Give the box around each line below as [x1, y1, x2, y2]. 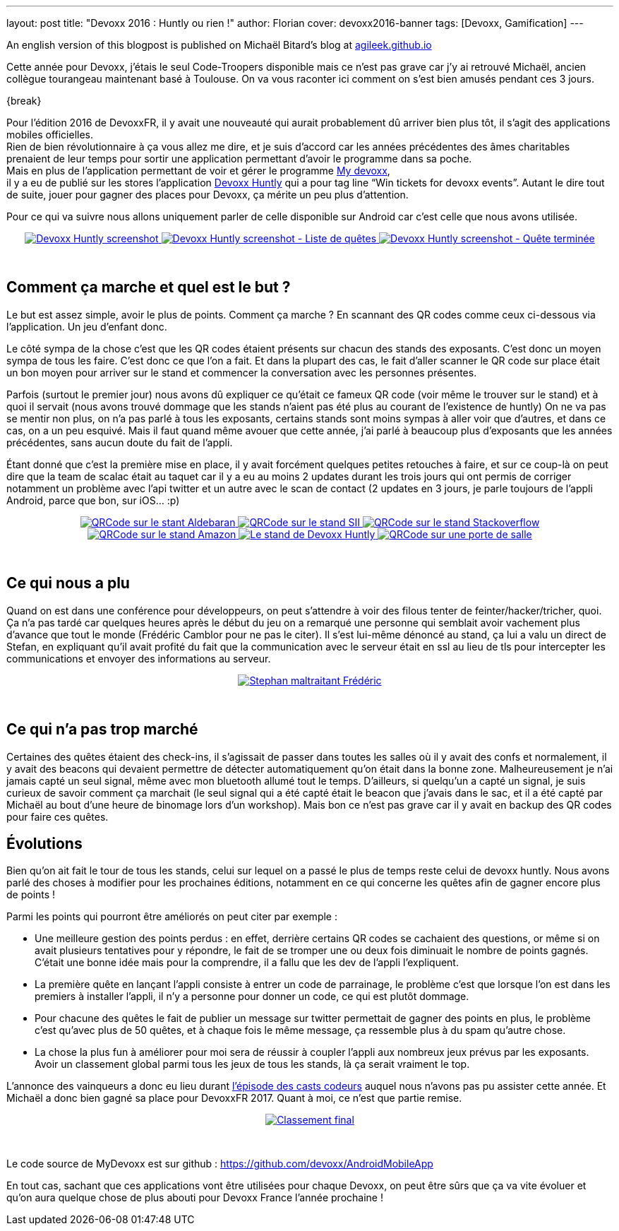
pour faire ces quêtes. [6, 810, 109, 823]
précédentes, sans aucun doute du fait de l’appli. [6, 436, 233, 448]
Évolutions [6, 834, 83, 852]
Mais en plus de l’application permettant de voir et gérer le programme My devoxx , [6, 165, 390, 177]
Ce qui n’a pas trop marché [6, 720, 198, 739]
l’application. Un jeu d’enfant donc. [6, 320, 167, 333]
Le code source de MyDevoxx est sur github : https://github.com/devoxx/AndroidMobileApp [6, 1158, 433, 1170]
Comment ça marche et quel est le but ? [6, 278, 291, 297]
